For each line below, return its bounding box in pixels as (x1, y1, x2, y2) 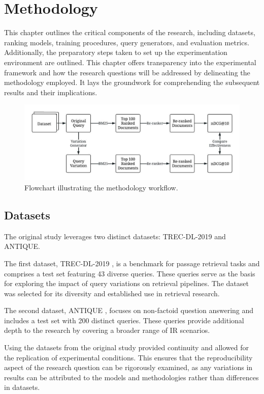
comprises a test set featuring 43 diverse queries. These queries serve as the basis (4, 268, 255, 278)
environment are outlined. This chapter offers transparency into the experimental (4, 57, 256, 67)
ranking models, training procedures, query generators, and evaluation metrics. (4, 37, 249, 47)
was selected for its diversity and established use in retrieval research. (4, 288, 220, 298)
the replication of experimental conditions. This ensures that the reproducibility (4, 352, 253, 362)
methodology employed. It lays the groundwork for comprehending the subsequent (4, 77, 260, 88)
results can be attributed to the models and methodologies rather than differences (4, 372, 259, 382)
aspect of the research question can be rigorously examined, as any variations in (4, 362, 253, 373)
